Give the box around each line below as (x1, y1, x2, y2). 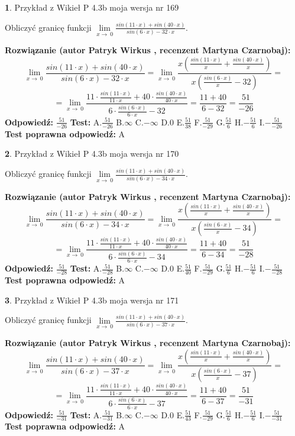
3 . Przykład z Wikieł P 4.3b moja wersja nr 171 (5, 293, 179, 306)
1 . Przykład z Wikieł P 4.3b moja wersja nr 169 (5, 1, 179, 13)
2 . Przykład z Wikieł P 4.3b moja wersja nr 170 (5, 147, 179, 160)
